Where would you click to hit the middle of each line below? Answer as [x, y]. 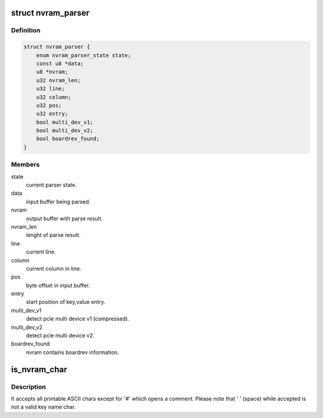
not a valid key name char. [43, 407]
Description [28, 387]
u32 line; [51, 89]
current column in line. [54, 269]
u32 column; [54, 97]
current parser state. [51, 185]
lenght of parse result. [53, 235]
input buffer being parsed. [58, 202]
